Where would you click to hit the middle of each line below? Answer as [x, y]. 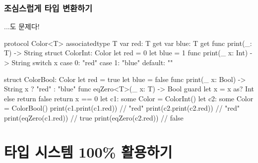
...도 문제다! [22, 26]
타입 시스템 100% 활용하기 [88, 151]
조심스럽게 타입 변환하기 [48, 8]
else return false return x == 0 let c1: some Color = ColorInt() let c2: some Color [129, 98]
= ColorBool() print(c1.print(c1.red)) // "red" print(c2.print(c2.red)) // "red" [122, 108]
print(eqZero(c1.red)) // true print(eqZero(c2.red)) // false [94, 117]
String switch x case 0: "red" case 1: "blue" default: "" [92, 62]
